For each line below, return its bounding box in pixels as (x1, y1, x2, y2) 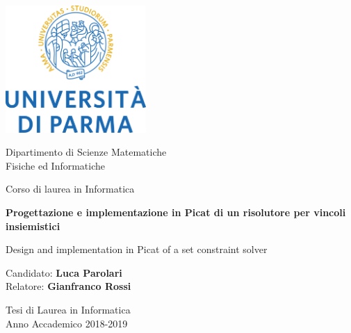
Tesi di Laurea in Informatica (6, 302, 131, 316)
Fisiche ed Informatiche (6, 158, 106, 172)
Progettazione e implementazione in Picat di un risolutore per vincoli (6, 204, 346, 219)
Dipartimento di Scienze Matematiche (6, 145, 167, 159)
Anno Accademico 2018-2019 (6, 316, 128, 330)
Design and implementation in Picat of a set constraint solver (6, 242, 268, 257)
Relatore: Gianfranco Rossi (6, 279, 131, 293)
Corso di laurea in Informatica (6, 181, 135, 196)
